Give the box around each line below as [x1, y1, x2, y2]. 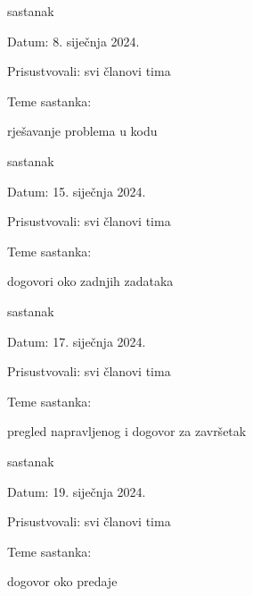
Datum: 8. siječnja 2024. [7, 31, 140, 50]
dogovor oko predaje [7, 572, 118, 591]
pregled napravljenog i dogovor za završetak [7, 422, 247, 441]
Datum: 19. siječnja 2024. [7, 482, 146, 500]
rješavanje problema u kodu [7, 122, 158, 140]
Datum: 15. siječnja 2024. [7, 181, 146, 200]
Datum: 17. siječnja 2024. [7, 332, 146, 350]
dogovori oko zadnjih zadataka [7, 272, 174, 290]
